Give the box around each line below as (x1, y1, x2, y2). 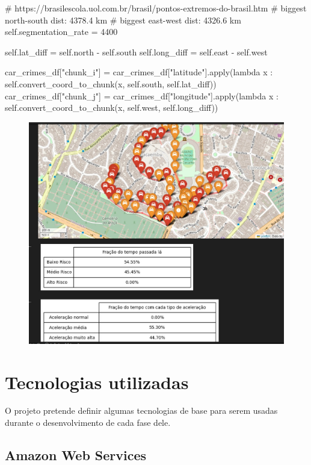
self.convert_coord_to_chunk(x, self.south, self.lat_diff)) (5, 77, 217, 90)
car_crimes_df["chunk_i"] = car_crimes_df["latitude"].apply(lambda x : (5, 66, 273, 78)
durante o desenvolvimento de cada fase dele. (5, 416, 171, 429)
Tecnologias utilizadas (5, 369, 189, 394)
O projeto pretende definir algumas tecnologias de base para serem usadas (5, 404, 278, 417)
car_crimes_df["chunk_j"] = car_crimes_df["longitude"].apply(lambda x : (5, 89, 279, 102)
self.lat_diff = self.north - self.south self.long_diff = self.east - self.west (5, 45, 268, 58)
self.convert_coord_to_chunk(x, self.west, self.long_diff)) (5, 101, 218, 114)
